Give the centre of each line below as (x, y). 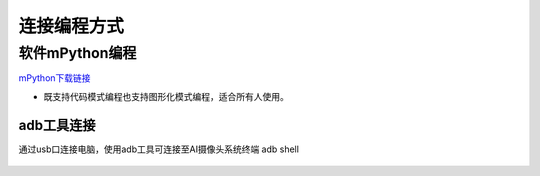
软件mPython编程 (77, 53)
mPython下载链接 (54, 78)
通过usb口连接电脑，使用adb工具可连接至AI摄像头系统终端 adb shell (159, 149)
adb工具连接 (57, 125)
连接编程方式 (71, 26)
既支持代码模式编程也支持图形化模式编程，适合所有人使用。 (166, 96)
